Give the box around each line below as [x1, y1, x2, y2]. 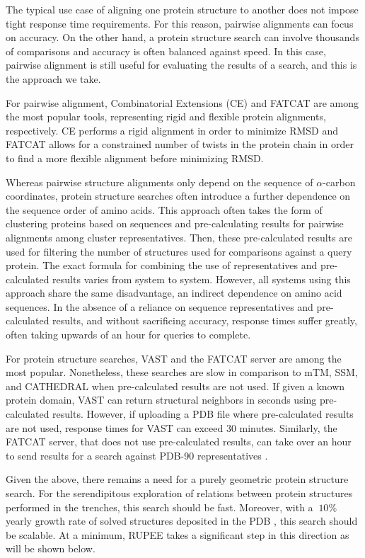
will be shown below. [6, 541, 95, 556]
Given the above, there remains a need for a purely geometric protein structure [6, 472, 349, 486]
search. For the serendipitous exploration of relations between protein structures [6, 486, 353, 500]
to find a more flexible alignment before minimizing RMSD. [6, 150, 264, 165]
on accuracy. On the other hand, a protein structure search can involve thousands [6, 30, 359, 45]
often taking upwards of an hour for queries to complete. [6, 327, 251, 342]
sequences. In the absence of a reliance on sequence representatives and [6, 299, 313, 314]
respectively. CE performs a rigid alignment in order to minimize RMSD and [6, 123, 338, 137]
